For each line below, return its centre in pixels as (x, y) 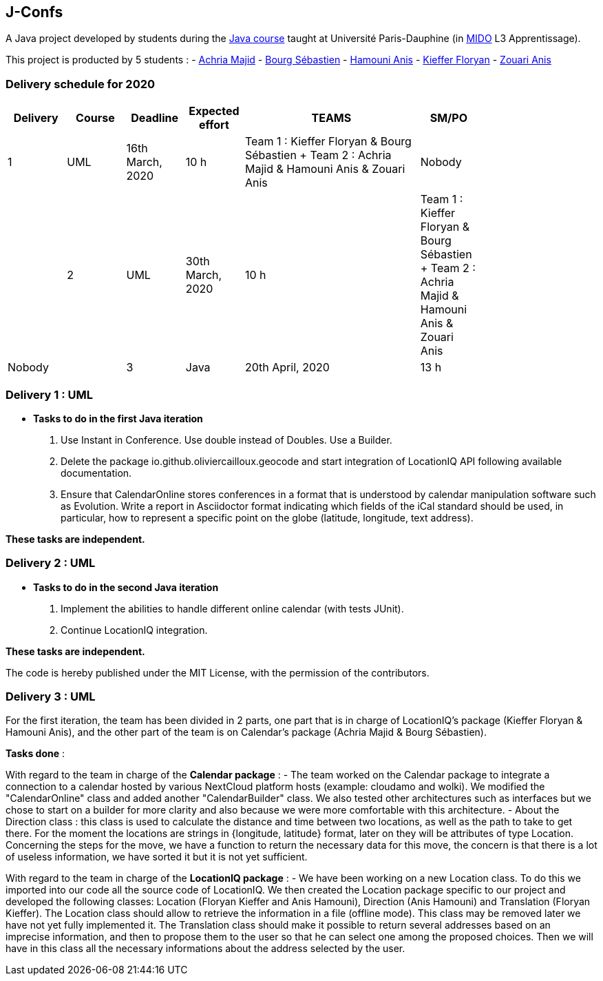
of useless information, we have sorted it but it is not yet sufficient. (157, 857)
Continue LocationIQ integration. (134, 630)
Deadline (155, 118)
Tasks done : (35, 754)
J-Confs (34, 12)
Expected (214, 111)
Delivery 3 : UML (51, 697)
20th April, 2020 (287, 368)
